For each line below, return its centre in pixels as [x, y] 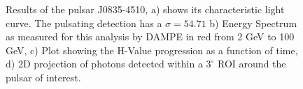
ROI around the [252, 64]
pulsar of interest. [43, 77]
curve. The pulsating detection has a [84, 23]
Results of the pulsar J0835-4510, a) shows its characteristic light [145, 9]
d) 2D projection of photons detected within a [104, 64]
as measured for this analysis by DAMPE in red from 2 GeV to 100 [150, 37]
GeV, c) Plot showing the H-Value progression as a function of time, [152, 50]
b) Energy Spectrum [253, 23]
